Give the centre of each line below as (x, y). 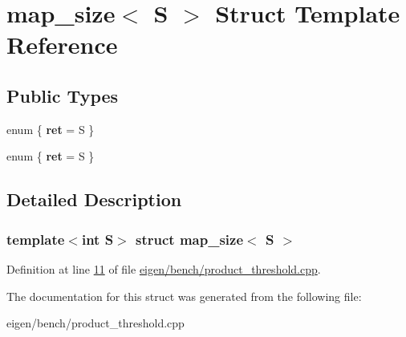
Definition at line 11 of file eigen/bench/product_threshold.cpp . (164, 268)
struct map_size (190, 239)
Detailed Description (94, 199)
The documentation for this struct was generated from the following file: (184, 296)
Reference (62, 45)
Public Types (63, 95)
